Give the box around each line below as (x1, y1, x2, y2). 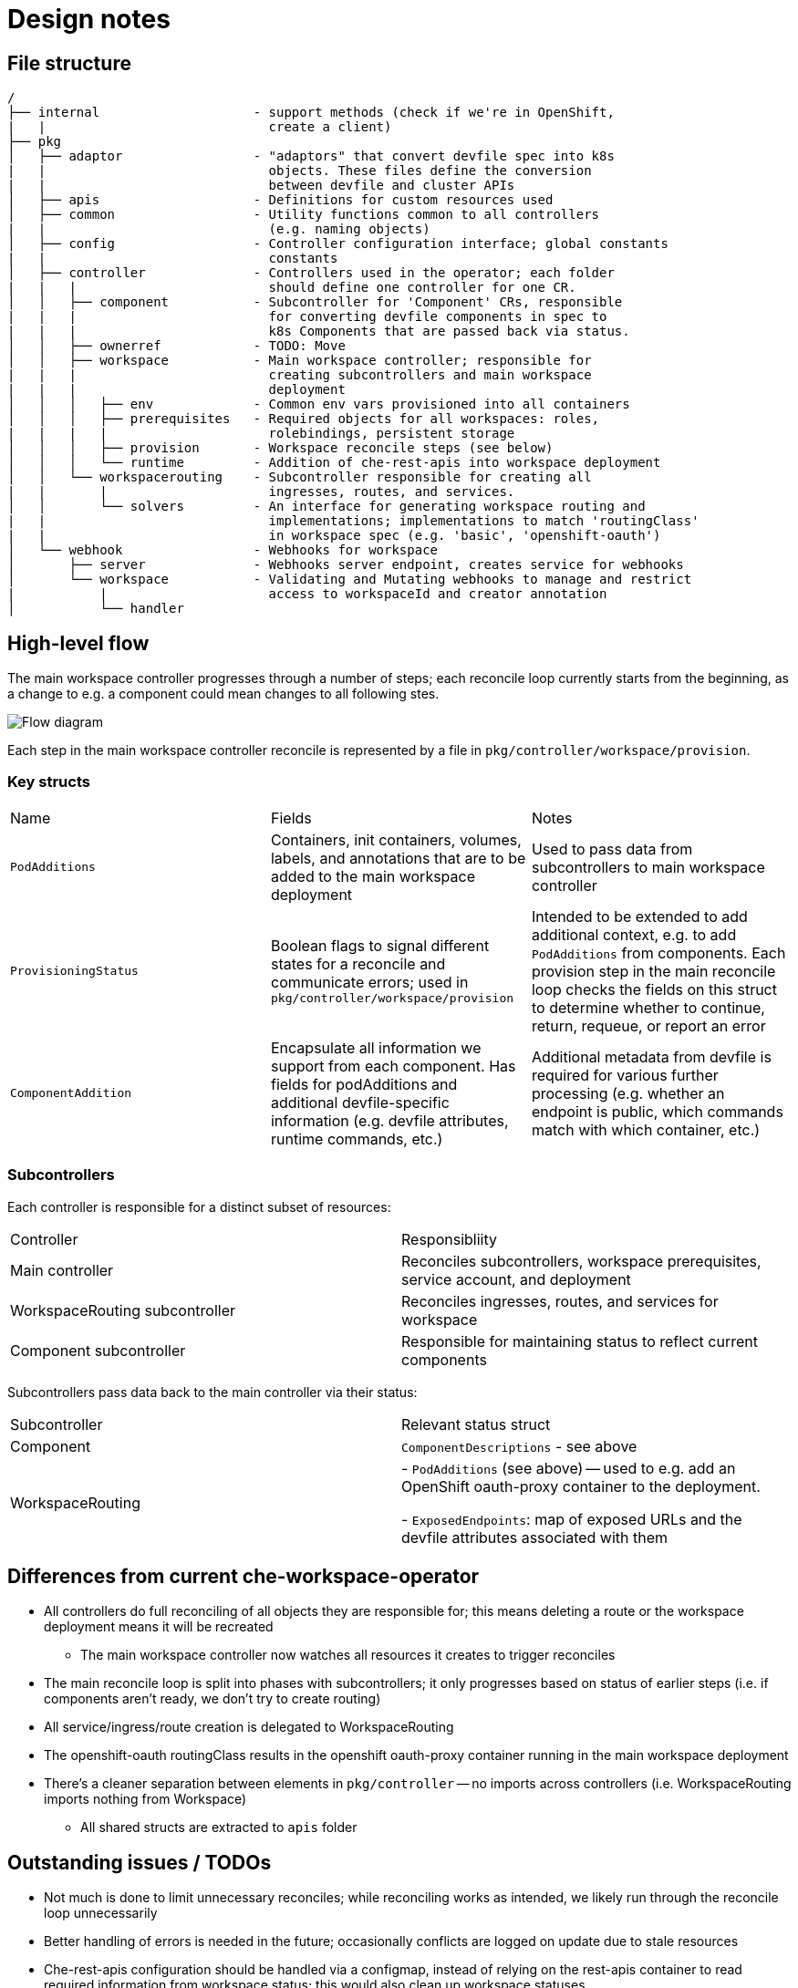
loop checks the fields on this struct (531, 979, 777, 999)
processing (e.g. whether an (531, 1083, 725, 1103)
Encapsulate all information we (270, 1038, 482, 1057)
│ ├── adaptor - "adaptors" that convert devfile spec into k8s (7, 149, 615, 164)
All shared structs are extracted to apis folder (80, 1819, 358, 1836)
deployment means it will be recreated (44, 1619, 274, 1635)
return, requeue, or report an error (531, 1016, 766, 1035)
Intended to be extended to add (531, 906, 748, 926)
